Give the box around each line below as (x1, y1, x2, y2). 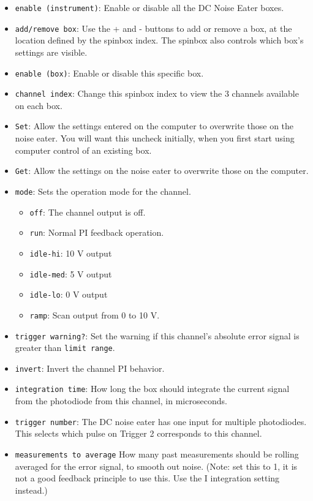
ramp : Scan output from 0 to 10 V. (29, 308, 160, 321)
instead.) (15, 483, 48, 496)
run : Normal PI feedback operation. (29, 226, 164, 239)
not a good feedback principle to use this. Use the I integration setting (15, 472, 280, 484)
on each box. (15, 99, 62, 111)
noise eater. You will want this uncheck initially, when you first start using (15, 132, 295, 145)
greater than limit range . (15, 341, 115, 354)
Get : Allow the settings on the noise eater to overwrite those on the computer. (15, 164, 309, 177)
